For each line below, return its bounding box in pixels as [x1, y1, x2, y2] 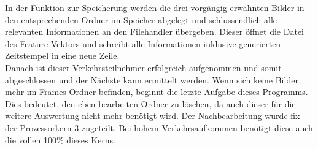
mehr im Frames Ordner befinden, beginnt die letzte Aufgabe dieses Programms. [5, 85, 308, 98]
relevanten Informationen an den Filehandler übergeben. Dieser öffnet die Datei [5, 25, 304, 38]
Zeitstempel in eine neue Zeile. [5, 49, 120, 62]
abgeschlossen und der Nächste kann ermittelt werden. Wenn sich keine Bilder [5, 73, 298, 86]
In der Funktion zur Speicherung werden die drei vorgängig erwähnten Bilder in [5, 1, 304, 13]
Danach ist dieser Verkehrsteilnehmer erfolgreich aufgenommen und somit [5, 61, 282, 74]
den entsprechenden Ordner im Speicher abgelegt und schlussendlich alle [5, 13, 277, 26]
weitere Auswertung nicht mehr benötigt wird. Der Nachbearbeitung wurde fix [5, 109, 300, 122]
